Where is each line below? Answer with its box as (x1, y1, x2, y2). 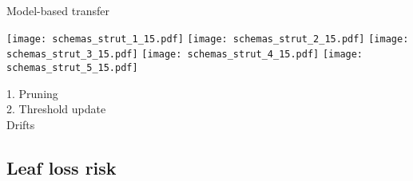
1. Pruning (6, 85, 58, 101)
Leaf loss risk (6, 155, 117, 179)
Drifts (6, 116, 35, 132)
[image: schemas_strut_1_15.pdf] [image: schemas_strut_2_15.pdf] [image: (6, 33, 409, 45)
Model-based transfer (6, 2, 109, 18)
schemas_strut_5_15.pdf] (6, 61, 138, 73)
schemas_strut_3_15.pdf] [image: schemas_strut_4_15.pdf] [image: (6, 49, 363, 61)
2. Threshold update (6, 100, 106, 117)
